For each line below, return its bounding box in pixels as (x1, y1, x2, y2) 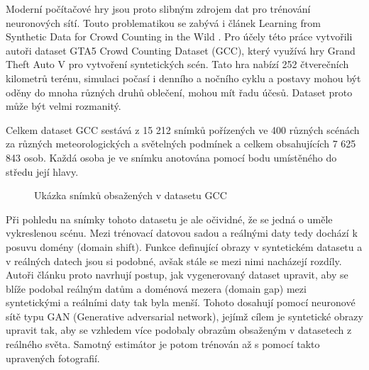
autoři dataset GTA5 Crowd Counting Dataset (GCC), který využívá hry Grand (6, 43, 356, 57)
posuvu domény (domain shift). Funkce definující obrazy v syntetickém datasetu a (6, 239, 363, 254)
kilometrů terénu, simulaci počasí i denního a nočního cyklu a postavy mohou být (6, 70, 361, 85)
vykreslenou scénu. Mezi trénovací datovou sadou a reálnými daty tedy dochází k (6, 225, 358, 240)
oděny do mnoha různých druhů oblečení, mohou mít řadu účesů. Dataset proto (6, 84, 353, 99)
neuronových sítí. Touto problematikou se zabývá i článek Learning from (6, 15, 321, 30)
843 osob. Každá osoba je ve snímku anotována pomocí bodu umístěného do (6, 150, 337, 164)
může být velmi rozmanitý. (6, 99, 121, 113)
